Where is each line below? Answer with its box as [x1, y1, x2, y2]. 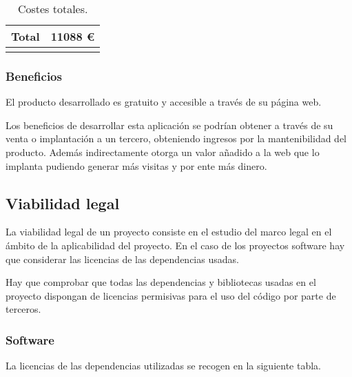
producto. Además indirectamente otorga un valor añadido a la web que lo [6, 145, 320, 159]
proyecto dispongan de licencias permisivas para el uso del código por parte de [6, 288, 336, 302]
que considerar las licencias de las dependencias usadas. [6, 251, 239, 266]
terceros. [6, 302, 41, 316]
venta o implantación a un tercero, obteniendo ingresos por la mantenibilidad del [6, 131, 347, 146]
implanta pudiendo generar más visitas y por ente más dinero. [6, 158, 267, 173]
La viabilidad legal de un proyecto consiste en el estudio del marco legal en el [6, 224, 332, 239]
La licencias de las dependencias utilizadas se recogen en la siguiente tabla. [6, 358, 321, 373]
